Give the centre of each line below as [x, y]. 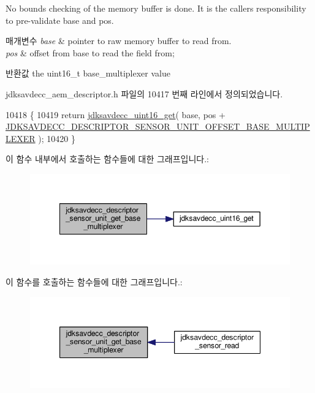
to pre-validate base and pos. [60, 20]
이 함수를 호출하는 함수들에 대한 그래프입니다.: [94, 282]
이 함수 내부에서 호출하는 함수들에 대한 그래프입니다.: [107, 159]
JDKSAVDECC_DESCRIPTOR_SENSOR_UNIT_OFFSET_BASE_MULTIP [158, 126]
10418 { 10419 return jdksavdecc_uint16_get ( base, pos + [116, 114]
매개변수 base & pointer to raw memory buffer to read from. [119, 41]
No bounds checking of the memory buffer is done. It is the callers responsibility [156, 8]
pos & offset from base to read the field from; [90, 52]
